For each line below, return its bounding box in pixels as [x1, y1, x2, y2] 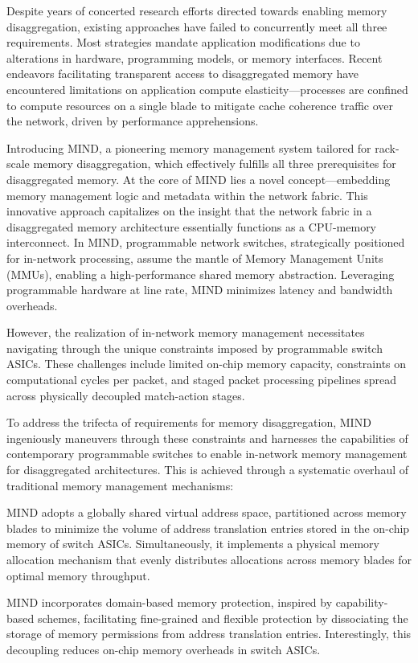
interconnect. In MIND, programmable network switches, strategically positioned [6, 234, 405, 251]
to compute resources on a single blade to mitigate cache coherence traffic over [6, 96, 393, 113]
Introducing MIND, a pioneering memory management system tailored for [6, 139, 371, 156]
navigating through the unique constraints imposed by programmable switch [6, 339, 383, 356]
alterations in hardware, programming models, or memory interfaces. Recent [6, 49, 383, 66]
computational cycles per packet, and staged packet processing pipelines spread [6, 371, 397, 388]
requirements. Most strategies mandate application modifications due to [6, 34, 360, 51]
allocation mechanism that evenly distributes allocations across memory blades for [6, 551, 412, 567]
